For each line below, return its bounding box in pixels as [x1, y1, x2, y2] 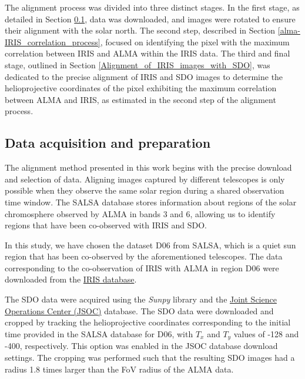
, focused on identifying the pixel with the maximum [100, 35, 290, 48]
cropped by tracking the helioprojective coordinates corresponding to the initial [5, 316, 291, 328]
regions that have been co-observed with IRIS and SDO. [5, 219, 207, 231]
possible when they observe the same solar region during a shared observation [5, 184, 284, 197]
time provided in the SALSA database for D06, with [5, 327, 193, 340]
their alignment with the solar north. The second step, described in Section [5, 24, 276, 36]
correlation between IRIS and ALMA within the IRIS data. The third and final [5, 47, 290, 59]
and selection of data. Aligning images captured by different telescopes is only [5, 172, 285, 185]
